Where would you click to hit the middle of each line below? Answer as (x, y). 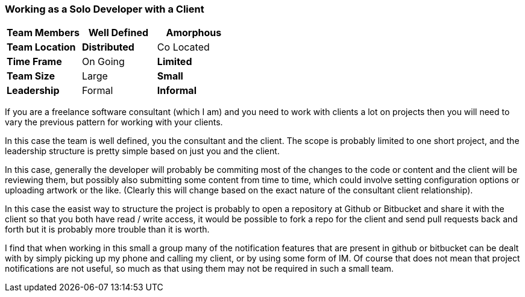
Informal (177, 91)
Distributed (108, 47)
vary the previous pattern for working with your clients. (114, 122)
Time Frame (34, 62)
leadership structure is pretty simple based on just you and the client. (142, 151)
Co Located (183, 47)
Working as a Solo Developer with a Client (105, 9)
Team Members (43, 33)
